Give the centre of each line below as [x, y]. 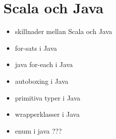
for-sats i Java [36, 48]
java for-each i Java [44, 64]
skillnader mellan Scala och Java [64, 31]
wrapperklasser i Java [47, 114]
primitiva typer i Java [48, 97]
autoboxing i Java [42, 81]
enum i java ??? [38, 130]
